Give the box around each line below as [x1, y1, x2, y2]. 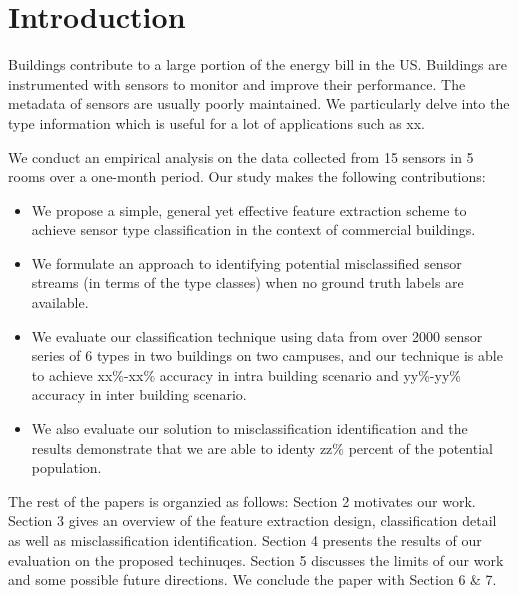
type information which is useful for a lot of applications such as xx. [8, 112, 425, 133]
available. [31, 292, 89, 313]
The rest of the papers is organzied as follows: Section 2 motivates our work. [8, 490, 476, 511]
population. [31, 457, 102, 478]
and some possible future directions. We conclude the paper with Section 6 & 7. [8, 569, 497, 590]
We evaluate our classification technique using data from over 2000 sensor [31, 325, 483, 346]
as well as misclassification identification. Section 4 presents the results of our [8, 530, 482, 550]
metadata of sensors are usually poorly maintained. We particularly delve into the [8, 93, 510, 114]
